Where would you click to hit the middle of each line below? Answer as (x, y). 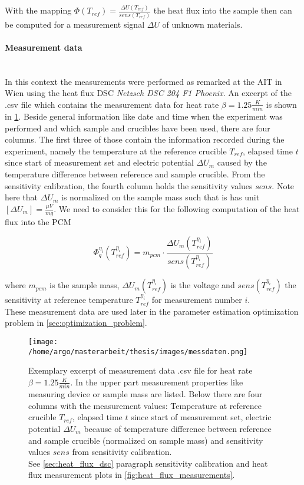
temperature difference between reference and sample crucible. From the (135, 174)
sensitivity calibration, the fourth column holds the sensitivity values (129, 185)
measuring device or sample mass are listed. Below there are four (146, 394)
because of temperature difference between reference (178, 428)
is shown (281, 104)
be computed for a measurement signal (75, 24)
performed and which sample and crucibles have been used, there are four (138, 128)
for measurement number (197, 300)
